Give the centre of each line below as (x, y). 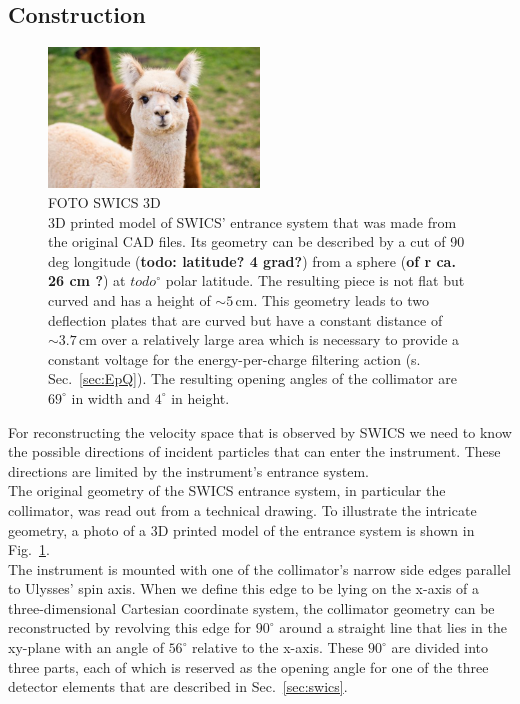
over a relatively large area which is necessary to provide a (280, 339)
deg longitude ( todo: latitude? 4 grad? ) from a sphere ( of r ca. (252, 260)
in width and (111, 397)
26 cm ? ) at (87, 280)
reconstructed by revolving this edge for (129, 627)
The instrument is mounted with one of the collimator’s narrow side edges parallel (260, 568)
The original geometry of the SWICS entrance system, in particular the (227, 490)
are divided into (440, 647)
